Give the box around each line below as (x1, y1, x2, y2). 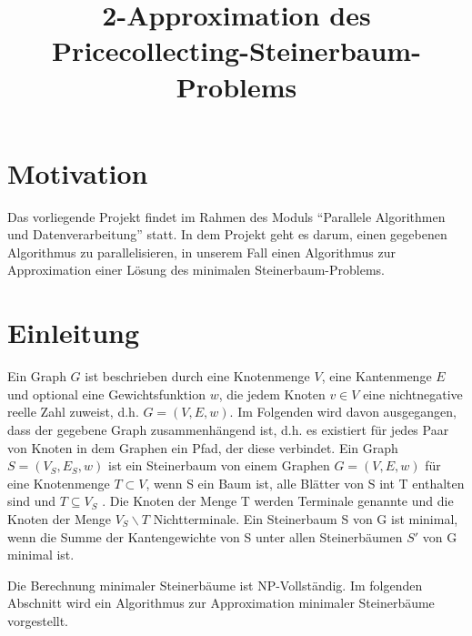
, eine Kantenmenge (321, 367, 432, 386)
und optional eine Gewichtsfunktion (7, 384, 206, 403)
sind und (7, 491, 55, 510)
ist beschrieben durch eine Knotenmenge (85, 367, 310, 386)
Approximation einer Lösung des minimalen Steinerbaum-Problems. (7, 260, 385, 279)
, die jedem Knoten (218, 384, 326, 403)
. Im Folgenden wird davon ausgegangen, (229, 402, 457, 421)
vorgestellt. (7, 611, 69, 630)
